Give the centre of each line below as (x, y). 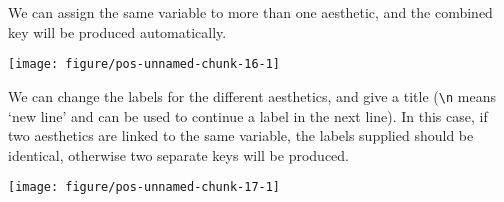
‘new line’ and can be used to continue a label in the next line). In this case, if (248, 115)
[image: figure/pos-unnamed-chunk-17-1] (144, 187)
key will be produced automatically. (117, 31)
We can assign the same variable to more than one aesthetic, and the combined (250, 12)
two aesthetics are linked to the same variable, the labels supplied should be (241, 135)
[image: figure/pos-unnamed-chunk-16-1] (144, 64)
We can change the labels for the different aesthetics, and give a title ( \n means (252, 95)
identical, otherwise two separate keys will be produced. (178, 154)
